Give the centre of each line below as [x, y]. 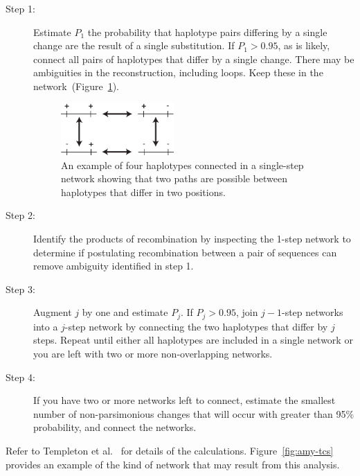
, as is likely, [304, 45]
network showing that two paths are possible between [174, 178]
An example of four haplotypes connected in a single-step [182, 165]
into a [46, 326]
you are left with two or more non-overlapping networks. [153, 354]
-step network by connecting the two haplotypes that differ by [196, 326]
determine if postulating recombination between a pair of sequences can [185, 252]
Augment [53, 312]
